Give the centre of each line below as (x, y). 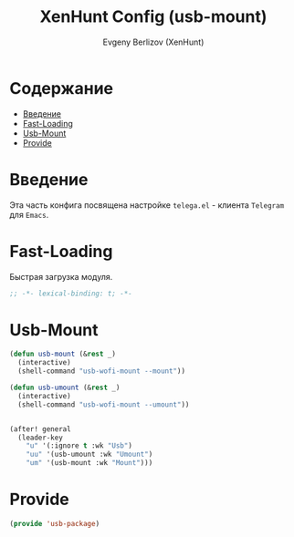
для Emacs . (29, 214)
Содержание (62, 88)
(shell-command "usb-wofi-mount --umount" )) (104, 404)
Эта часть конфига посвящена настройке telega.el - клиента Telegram (147, 205)
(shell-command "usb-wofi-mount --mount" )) (101, 371)
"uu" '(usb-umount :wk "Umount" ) (89, 454)
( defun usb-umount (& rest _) (65, 387)
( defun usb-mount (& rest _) (63, 354)
